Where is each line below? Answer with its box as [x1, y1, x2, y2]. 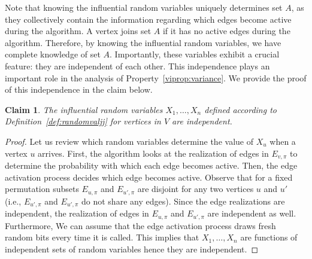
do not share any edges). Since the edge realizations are [81, 194, 285, 207]
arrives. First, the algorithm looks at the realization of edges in [38, 147, 269, 159]
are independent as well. [207, 207, 296, 220]
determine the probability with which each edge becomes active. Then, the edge [5, 159, 298, 171]
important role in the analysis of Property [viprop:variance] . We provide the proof [5, 71, 307, 84]
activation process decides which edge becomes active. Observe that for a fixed [5, 170, 293, 183]
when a [269, 135, 296, 147]
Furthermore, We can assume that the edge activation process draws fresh [5, 219, 276, 231]
